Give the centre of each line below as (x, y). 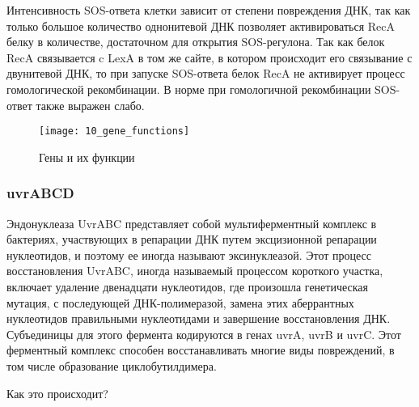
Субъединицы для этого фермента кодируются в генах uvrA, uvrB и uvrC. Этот (204, 334)
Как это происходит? (57, 393)
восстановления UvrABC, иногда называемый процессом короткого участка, (195, 271)
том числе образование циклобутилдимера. (112, 365)
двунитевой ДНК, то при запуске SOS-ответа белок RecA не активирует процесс (206, 73)
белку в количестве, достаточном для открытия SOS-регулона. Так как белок (196, 42)
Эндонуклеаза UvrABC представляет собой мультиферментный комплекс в (192, 223)
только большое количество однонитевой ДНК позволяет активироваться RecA (201, 25)
